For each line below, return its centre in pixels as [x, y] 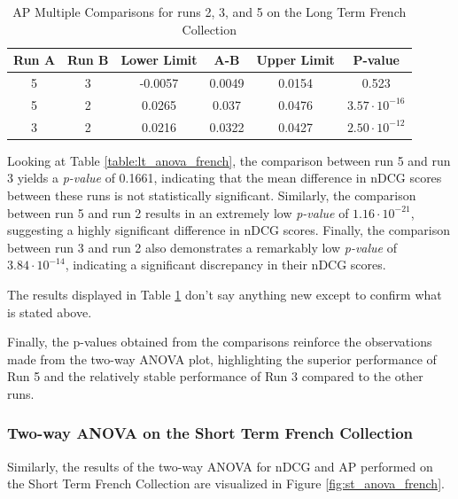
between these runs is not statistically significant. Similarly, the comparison [212, 195]
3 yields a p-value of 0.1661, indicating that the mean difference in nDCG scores [225, 178]
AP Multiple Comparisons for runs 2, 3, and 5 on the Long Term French [210, 12]
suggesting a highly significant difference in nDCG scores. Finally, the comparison [229, 230]
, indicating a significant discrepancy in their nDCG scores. [225, 265]
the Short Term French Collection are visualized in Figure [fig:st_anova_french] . [226, 483]
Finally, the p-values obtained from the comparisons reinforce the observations [220, 342]
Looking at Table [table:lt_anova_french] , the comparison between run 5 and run [229, 160]
